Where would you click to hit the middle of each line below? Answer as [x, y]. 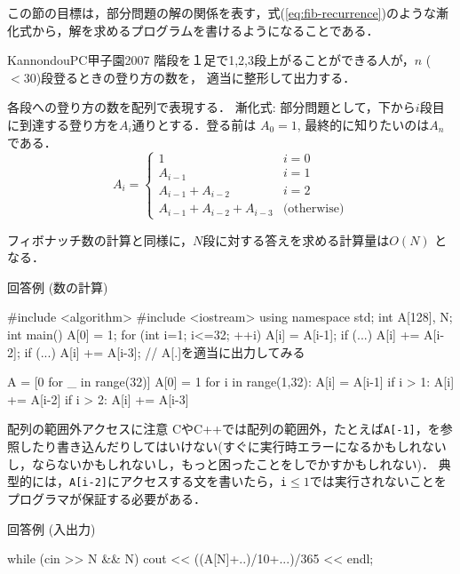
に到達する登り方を [63, 124]
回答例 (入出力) [52, 528]
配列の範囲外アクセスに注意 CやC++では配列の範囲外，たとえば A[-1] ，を [224, 429]
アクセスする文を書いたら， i [203, 481]
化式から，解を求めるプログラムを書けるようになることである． [193, 30]
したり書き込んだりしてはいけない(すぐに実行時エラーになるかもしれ [220, 446]
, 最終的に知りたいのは [363, 124]
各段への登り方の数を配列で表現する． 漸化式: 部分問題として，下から [211, 107]
